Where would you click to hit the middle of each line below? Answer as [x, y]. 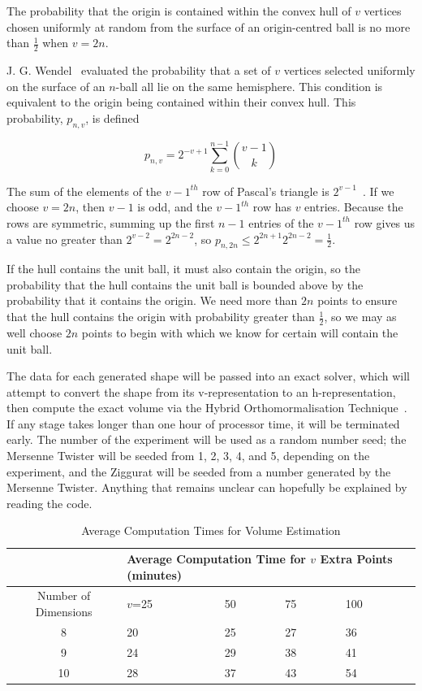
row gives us [385, 222]
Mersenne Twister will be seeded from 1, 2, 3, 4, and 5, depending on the [188, 456]
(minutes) [155, 574]
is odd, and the [175, 207]
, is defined [112, 117]
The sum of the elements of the [84, 191]
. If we [378, 191]
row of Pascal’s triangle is [266, 191]
